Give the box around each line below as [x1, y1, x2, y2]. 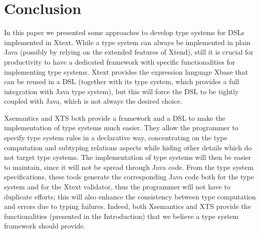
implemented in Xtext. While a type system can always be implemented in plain [4, 37, 251, 47]
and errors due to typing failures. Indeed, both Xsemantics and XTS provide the [4, 201, 251, 211]
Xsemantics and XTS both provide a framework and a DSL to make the [4, 112, 225, 123]
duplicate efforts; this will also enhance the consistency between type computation [4, 191, 256, 201]
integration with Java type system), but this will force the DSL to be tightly [4, 86, 239, 96]
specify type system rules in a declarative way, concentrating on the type [4, 132, 227, 143]
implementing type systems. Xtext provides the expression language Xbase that [4, 66, 248, 77]
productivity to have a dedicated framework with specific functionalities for [4, 56, 235, 67]
